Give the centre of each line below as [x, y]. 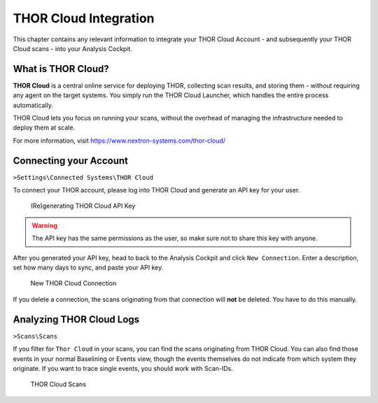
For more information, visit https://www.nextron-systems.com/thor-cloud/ [119, 141]
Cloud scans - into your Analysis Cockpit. [73, 48]
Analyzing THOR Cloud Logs [76, 319]
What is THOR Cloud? [61, 69]
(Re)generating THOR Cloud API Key [83, 206]
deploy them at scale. [44, 128]
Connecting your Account [71, 161]
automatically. [33, 105]
